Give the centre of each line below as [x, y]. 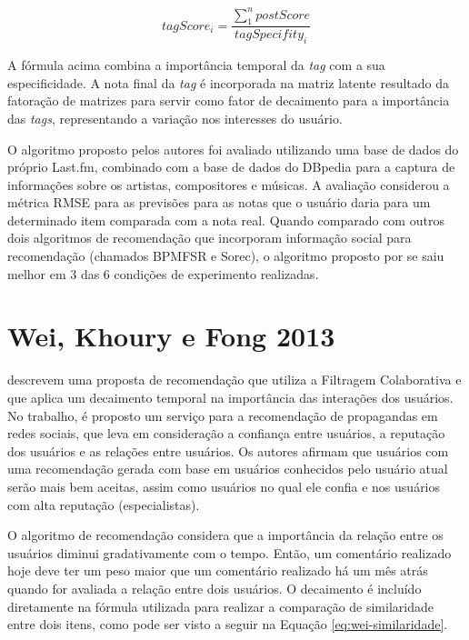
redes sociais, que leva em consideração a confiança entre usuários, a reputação [226, 433]
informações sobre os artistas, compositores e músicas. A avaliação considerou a [229, 184]
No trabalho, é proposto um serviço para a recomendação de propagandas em [223, 415]
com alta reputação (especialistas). [104, 504]
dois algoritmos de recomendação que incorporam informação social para [210, 238]
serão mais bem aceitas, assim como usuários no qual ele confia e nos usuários [224, 486]
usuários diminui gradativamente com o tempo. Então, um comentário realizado [230, 552]
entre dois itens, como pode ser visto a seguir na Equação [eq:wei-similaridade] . [228, 624]
